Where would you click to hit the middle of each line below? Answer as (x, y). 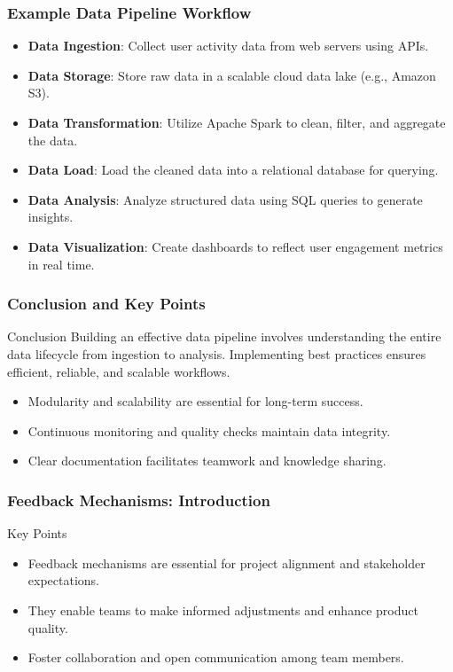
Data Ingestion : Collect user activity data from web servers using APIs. (228, 46)
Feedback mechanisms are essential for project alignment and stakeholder (226, 563)
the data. (53, 140)
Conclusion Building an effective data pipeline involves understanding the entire (224, 336)
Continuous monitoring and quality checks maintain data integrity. (209, 430)
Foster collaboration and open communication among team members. (216, 657)
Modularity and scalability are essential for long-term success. (195, 401)
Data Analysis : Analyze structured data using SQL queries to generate (225, 199)
